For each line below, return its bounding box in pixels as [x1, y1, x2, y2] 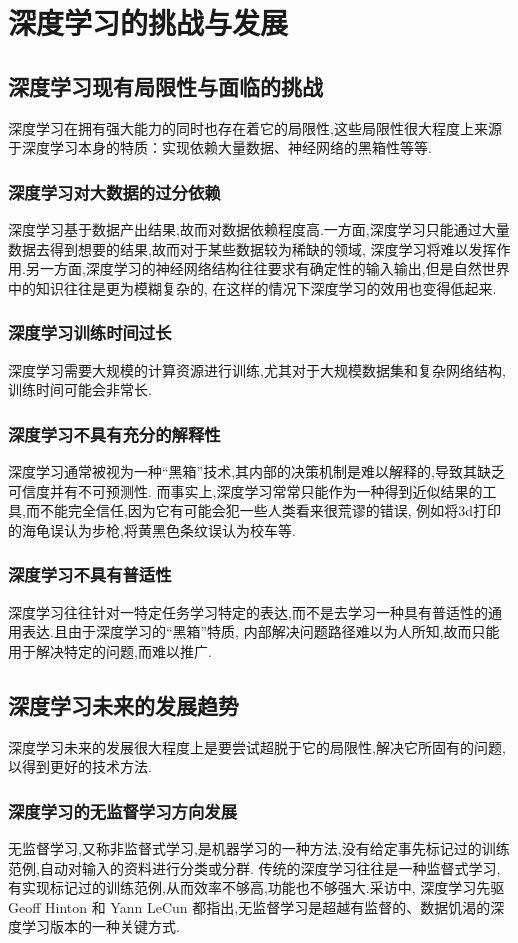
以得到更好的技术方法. [8, 756, 152, 777]
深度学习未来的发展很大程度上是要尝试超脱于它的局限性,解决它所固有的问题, [8, 736, 506, 757]
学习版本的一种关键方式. [21, 916, 180, 937]
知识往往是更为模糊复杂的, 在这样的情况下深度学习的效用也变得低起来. [35, 277, 497, 298]
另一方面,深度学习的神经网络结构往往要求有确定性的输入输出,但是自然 [25, 258, 482, 279]
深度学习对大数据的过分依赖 [8, 179, 221, 204]
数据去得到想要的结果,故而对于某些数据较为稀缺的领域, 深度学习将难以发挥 [8, 238, 497, 259]
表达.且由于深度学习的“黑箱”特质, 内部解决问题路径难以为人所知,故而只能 [21, 621, 500, 642]
